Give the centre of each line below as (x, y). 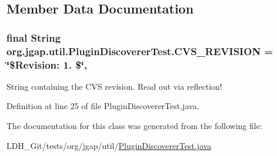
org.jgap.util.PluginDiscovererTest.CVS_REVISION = (140, 51)
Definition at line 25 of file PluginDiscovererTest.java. (103, 106)
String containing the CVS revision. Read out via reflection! (114, 86)
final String (34, 37)
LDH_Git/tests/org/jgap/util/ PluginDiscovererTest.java (109, 145)
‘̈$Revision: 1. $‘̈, (47, 64)
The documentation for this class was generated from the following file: (134, 126)
